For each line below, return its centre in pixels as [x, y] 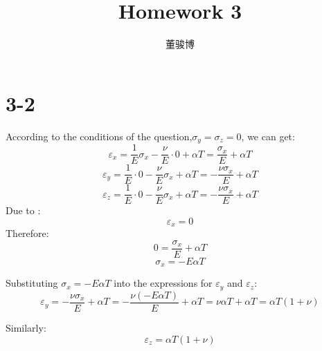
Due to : [23, 210]
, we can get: [268, 136]
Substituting [32, 283]
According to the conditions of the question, [99, 136]
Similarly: [26, 327]
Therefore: [27, 233]
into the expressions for [163, 283]
